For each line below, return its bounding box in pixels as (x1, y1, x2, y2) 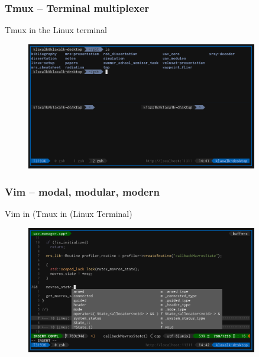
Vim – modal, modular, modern (5, 184, 160, 199)
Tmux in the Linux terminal (5, 24, 107, 36)
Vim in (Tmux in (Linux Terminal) (5, 207, 132, 220)
